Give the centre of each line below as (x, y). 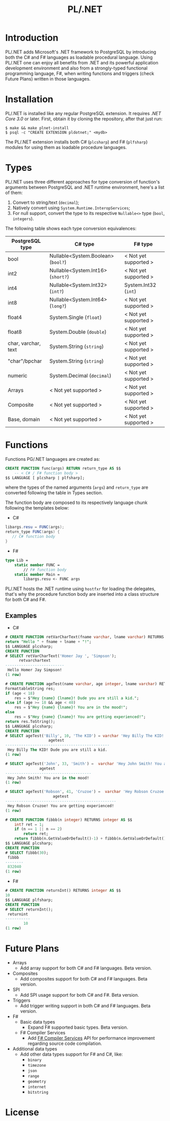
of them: (14, 192)
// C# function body (34, 537)
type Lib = (17, 560)
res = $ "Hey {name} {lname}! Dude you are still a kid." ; (77, 698)
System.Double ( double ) (78, 332)
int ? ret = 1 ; (29, 824)
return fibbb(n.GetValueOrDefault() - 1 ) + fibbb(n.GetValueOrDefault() (90, 839)
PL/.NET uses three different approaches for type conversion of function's (83, 182)
